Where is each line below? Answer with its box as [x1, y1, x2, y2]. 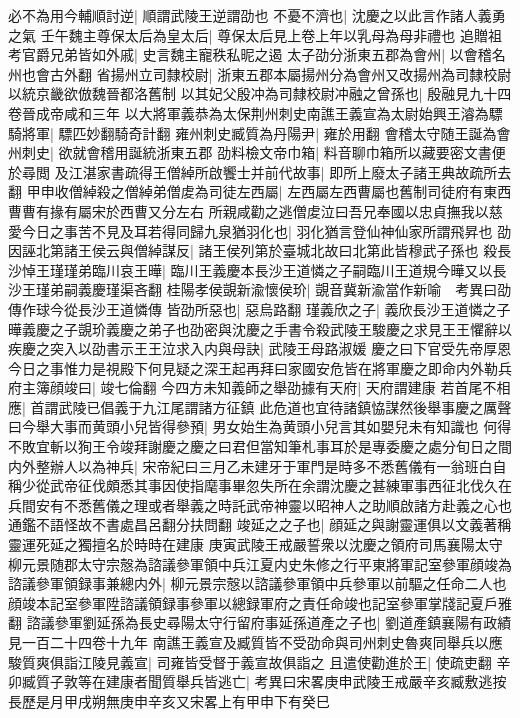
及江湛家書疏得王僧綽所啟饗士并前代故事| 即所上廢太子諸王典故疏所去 [54, 161, 512, 182]
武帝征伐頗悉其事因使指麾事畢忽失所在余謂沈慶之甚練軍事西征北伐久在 [49, 475, 512, 496]
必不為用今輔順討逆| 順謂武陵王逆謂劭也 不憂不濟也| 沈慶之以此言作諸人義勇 [8, 5, 506, 25]
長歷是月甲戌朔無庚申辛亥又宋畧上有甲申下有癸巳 [8, 690, 330, 711]
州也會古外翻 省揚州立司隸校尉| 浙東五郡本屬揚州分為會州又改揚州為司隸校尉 [8, 63, 512, 84]
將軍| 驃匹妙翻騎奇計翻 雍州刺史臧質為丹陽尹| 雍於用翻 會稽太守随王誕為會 [21, 122, 511, 143]
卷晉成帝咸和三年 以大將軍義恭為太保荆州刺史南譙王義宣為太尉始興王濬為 [8, 102, 489, 123]
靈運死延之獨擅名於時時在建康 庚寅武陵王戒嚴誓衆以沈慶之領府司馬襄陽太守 [8, 534, 503, 555]
